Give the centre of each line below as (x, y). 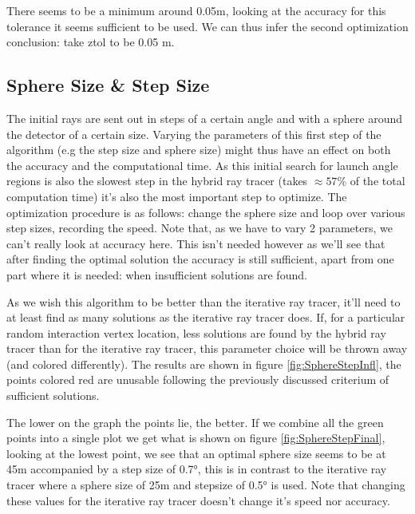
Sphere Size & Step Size (108, 85)
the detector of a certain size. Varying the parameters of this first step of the (194, 134)
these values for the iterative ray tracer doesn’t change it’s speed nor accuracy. (198, 500)
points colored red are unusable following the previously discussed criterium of (198, 380)
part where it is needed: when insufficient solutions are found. (157, 274)
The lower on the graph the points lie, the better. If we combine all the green (195, 422)
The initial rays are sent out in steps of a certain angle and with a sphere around (205, 118)
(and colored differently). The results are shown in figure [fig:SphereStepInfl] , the (204, 364)
